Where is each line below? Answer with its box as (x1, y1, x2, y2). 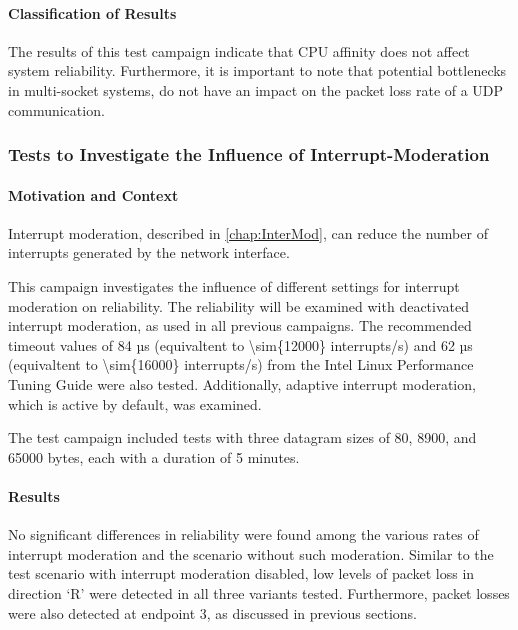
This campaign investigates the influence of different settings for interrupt (8, 276, 460, 296)
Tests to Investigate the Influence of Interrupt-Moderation (8, 142, 490, 167)
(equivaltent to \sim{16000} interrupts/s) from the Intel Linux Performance (8, 354, 474, 375)
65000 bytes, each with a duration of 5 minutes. (8, 446, 300, 467)
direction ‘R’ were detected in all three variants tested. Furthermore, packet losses (8, 582, 510, 603)
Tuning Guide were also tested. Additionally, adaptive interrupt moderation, (8, 373, 476, 394)
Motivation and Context (8, 184, 179, 205)
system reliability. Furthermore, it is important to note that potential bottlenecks (8, 60, 507, 81)
